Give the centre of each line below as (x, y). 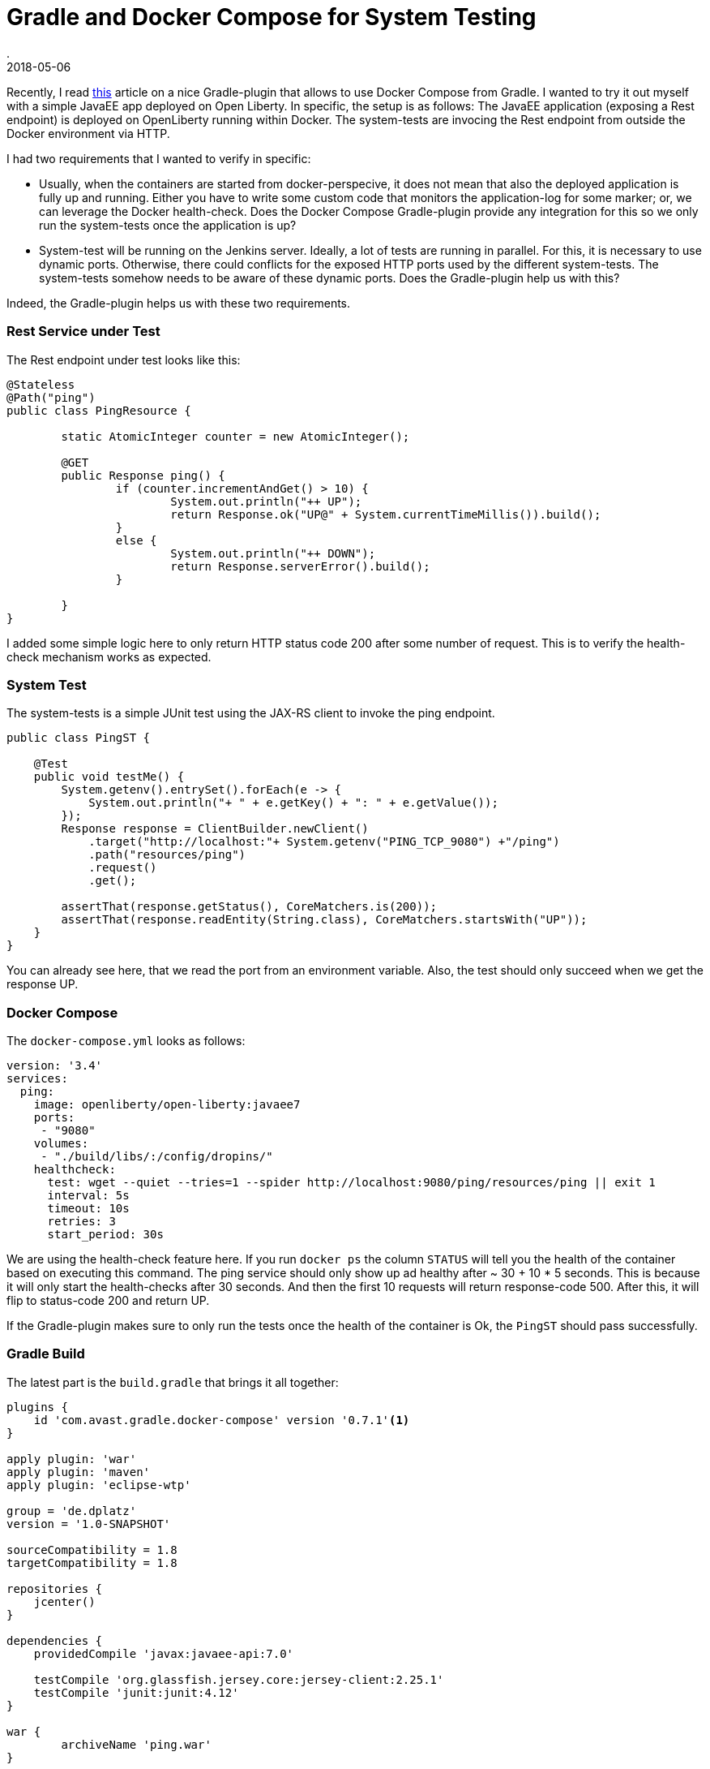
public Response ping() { (143, 475)
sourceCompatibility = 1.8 (92, 1549)
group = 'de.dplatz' (72, 1511)
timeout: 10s (88, 1208)
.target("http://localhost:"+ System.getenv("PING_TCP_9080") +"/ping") (324, 842)
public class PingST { (79, 738)
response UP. (43, 984)
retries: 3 (81, 1221)
